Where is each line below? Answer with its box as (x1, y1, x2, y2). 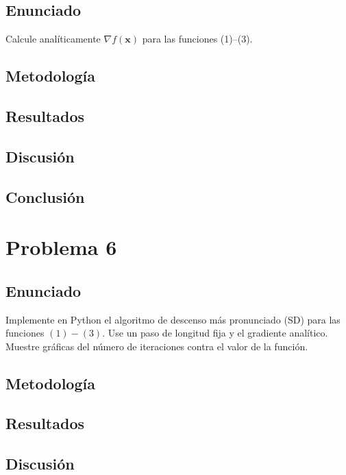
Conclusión (5, 186, 85, 207)
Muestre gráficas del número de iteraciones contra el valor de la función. (5, 339, 308, 353)
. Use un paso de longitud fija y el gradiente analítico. (102, 326, 328, 340)
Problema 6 (5, 233, 117, 261)
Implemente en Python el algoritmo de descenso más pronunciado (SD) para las (5, 312, 341, 326)
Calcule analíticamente (5, 32, 101, 46)
